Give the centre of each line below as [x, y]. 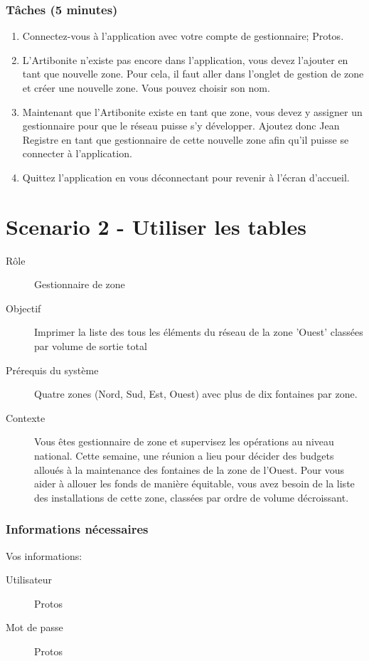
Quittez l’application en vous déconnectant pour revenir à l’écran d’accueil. [186, 177]
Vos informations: [44, 555]
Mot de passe [34, 627]
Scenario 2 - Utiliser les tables [156, 226]
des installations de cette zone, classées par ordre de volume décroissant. [192, 497]
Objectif [23, 308]
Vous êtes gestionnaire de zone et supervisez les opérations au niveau [184, 441]
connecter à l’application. [77, 153]
